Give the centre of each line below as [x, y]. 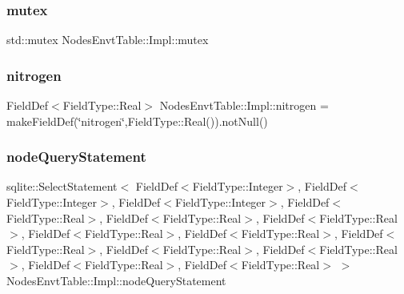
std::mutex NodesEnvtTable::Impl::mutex [108, 40]
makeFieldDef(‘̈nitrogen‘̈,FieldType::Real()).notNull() [137, 121]
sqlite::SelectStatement [62, 186]
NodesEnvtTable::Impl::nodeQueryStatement [116, 280]
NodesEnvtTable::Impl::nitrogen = [244, 105]
